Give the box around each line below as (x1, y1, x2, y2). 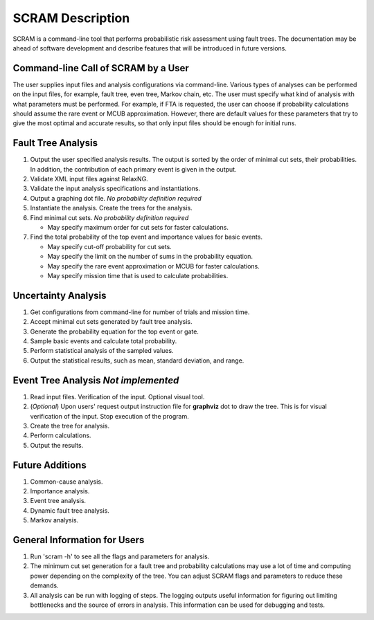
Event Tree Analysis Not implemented (12, 374, 179, 386)
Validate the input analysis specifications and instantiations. (30, 184, 201, 193)
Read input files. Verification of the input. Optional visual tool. (30, 392, 205, 401)
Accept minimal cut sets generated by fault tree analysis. (30, 318, 193, 326)
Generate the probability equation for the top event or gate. (30, 327, 199, 336)
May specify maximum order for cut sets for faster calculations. (47, 224, 229, 232)
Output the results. (30, 441, 84, 449)
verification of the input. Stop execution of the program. (30, 412, 190, 420)
